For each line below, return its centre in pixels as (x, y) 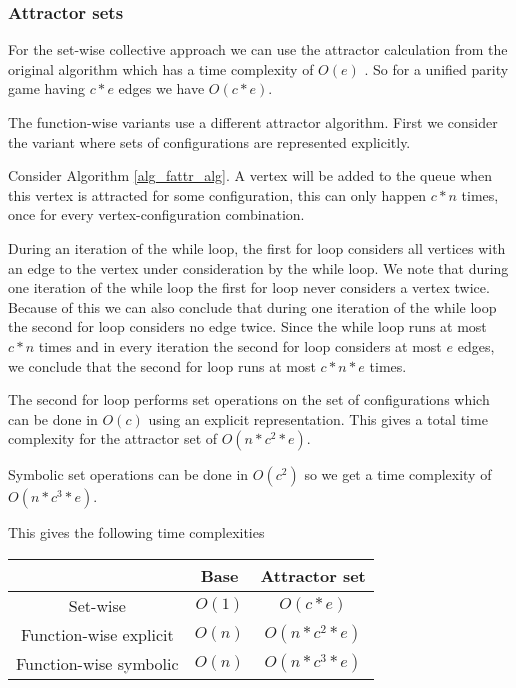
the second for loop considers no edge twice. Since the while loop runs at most (247, 326)
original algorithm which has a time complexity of (161, 68)
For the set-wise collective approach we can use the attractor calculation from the (258, 49)
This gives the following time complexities (136, 532)
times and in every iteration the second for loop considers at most (240, 345)
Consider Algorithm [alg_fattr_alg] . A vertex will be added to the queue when (250, 175)
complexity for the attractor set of (113, 438)
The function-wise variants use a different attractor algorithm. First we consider (253, 122)
